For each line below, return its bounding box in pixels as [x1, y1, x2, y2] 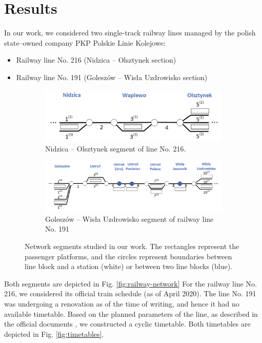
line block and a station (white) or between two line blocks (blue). [25, 261, 233, 272]
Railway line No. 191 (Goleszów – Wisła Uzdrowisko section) [16, 71, 208, 82]
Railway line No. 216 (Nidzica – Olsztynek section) [16, 54, 176, 65]
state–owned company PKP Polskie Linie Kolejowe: [4, 37, 166, 48]
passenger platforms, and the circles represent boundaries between [25, 251, 232, 261]
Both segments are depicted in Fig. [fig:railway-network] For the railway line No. [4, 278, 257, 289]
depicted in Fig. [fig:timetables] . [4, 328, 104, 339]
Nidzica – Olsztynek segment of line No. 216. [45, 143, 186, 154]
